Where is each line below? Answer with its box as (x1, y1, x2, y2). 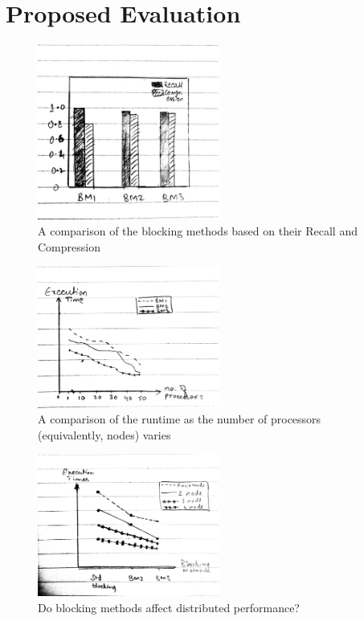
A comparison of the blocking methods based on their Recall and (38, 223, 358, 239)
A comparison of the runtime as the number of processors (38, 411, 321, 427)
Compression (38, 238, 100, 255)
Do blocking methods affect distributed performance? (38, 599, 300, 615)
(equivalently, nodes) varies (38, 426, 171, 443)
